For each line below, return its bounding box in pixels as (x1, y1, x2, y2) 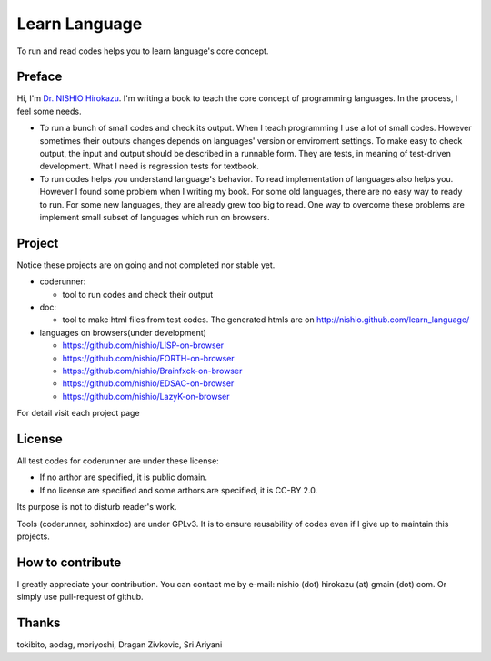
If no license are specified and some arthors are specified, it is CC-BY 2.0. (39, 484, 318, 495)
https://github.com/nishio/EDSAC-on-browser (62, 378, 235, 389)
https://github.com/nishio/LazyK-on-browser (62, 391, 231, 402)
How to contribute (16, 554, 122, 570)
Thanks (16, 615, 61, 631)
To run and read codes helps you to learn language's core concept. (16, 46, 269, 56)
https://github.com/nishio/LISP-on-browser (62, 340, 225, 351)
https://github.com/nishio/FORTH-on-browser (62, 352, 235, 363)
